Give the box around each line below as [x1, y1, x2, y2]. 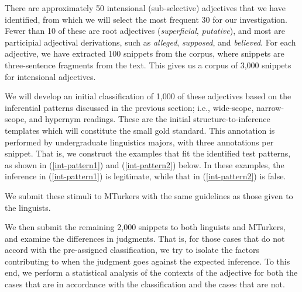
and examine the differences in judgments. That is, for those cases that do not [5, 232, 285, 244]
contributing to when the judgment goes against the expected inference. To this [5, 255, 290, 267]
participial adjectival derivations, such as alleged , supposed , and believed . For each [5, 36, 296, 48]
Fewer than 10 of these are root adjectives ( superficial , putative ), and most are [5, 25, 285, 37]
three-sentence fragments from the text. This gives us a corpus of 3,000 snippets [5, 58, 291, 71]
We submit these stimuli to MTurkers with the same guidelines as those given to [5, 189, 293, 201]
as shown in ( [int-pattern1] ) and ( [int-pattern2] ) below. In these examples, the [5, 158, 284, 171]
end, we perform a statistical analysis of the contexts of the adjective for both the [5, 266, 298, 279]
